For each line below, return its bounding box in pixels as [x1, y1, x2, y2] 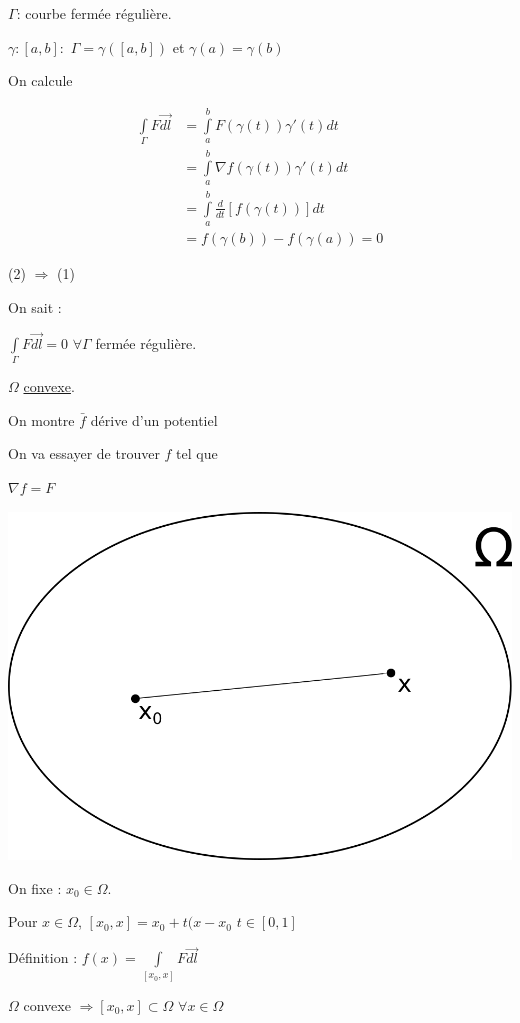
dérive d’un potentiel [90, 409, 218, 430]
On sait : [8, 297, 62, 317]
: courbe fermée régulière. [16, 3, 172, 23]
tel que [176, 443, 218, 464]
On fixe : [8, 877, 62, 898]
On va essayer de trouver [8, 443, 160, 464]
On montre [8, 409, 75, 430]
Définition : [8, 947, 78, 968]
